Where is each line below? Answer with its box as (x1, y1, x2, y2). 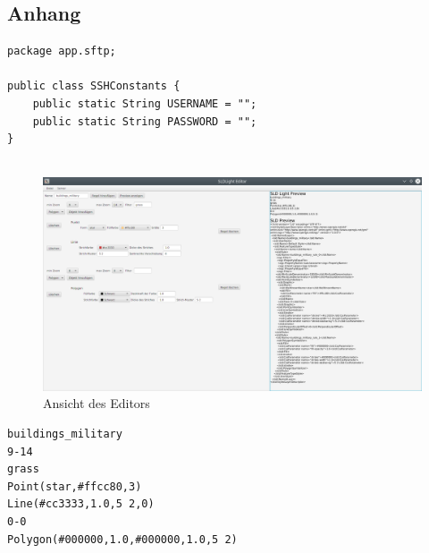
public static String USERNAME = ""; (32, 97, 257, 110)
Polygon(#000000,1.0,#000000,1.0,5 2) (7, 532, 238, 546)
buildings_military (7, 428, 122, 441)
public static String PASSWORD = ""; (32, 115, 257, 128)
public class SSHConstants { (7, 80, 181, 93)
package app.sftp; (7, 45, 116, 58)
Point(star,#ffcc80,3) (7, 480, 142, 493)
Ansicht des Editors (43, 394, 150, 413)
